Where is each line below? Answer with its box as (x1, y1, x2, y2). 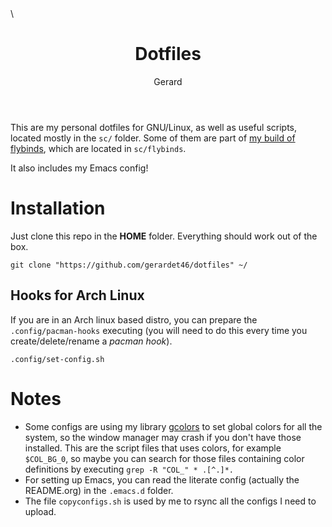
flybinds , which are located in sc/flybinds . (10, 142, 187, 154)
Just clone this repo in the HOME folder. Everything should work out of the (10, 230, 318, 242)
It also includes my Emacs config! (10, 162, 149, 174)
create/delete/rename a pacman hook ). (10, 335, 173, 347)
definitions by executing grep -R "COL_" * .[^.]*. (24, 463, 235, 475)
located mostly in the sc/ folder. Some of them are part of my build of (10, 132, 296, 144)
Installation (10, 197, 106, 220)
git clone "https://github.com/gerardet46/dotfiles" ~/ (10, 260, 248, 270)
